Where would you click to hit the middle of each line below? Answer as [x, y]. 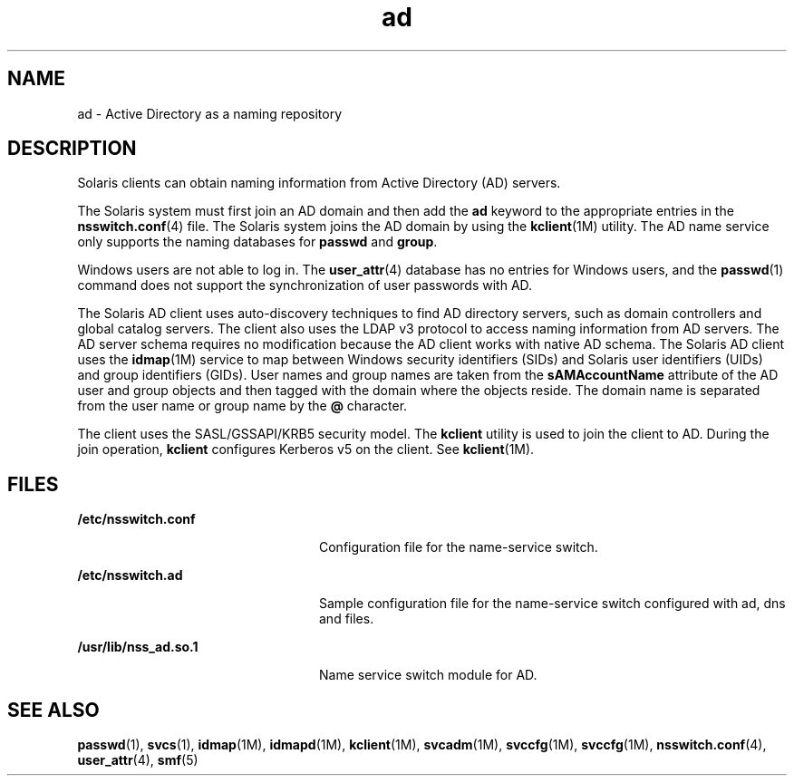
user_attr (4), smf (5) [138, 760]
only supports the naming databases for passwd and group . [257, 242]
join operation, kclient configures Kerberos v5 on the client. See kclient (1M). [306, 449]
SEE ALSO [53, 710]
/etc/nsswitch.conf [136, 519]
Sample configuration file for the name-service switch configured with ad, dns [552, 604]
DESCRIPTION [72, 149]
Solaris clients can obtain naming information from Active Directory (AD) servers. [319, 183]
